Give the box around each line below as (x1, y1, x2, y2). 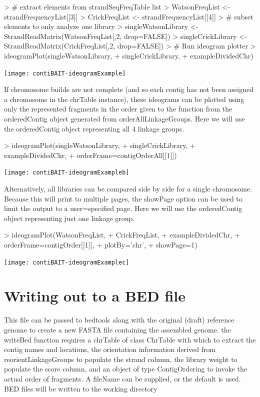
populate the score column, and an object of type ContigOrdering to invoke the (4, 363, 247, 374)
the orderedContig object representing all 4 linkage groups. (4, 123, 184, 133)
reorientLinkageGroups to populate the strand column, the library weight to (4, 353, 237, 364)
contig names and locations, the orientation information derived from (4, 344, 216, 354)
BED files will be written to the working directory (4, 383, 157, 393)
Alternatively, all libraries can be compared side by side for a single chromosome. (4, 183, 252, 194)
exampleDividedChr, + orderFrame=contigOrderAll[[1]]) (4, 149, 177, 160)
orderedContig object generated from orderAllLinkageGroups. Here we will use (4, 113, 245, 123)
